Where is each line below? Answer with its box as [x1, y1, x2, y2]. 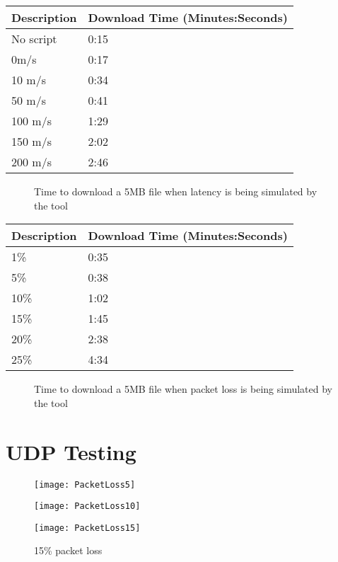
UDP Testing [6, 437, 136, 466]
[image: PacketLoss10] [34, 501, 141, 512]
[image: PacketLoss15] [34, 522, 141, 533]
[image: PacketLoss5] [34, 479, 136, 490]
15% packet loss [34, 543, 103, 558]
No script [11, 30, 57, 47]
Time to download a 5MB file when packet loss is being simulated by [34, 382, 333, 396]
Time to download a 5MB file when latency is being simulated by [34, 184, 317, 198]
